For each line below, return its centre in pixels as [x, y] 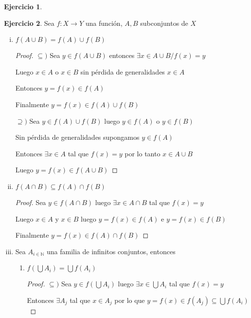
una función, [104, 23]
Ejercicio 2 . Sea [29, 23]
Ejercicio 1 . [23, 6]
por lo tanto [143, 153]
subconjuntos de [164, 23]
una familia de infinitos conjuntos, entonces [111, 251]
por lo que [130, 300]
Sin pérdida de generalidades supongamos [77, 137]
